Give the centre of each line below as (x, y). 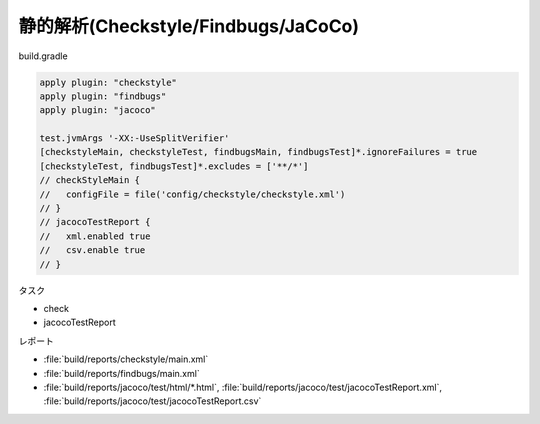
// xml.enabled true (95, 236)
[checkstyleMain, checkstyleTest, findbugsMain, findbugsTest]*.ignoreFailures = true (258, 152)
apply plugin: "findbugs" (103, 96)
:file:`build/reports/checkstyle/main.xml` (126, 359)
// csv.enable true (92, 250)
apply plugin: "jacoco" (98, 110)
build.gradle (43, 56)
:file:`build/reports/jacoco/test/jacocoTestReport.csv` (152, 401)
